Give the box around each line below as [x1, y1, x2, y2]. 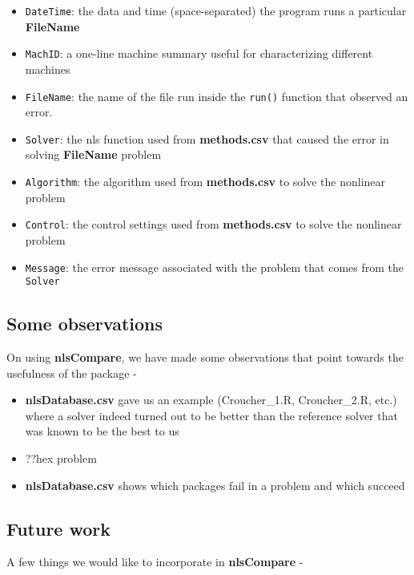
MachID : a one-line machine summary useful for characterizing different [25, 45, 373, 62]
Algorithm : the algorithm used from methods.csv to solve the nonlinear [25, 173, 386, 189]
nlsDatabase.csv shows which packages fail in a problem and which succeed [25, 476, 405, 493]
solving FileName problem [25, 146, 162, 163]
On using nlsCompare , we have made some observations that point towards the [6, 349, 404, 366]
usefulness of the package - [6, 364, 137, 381]
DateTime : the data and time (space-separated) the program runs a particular [25, 2, 407, 18]
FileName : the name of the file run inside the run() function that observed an [25, 87, 408, 104]
